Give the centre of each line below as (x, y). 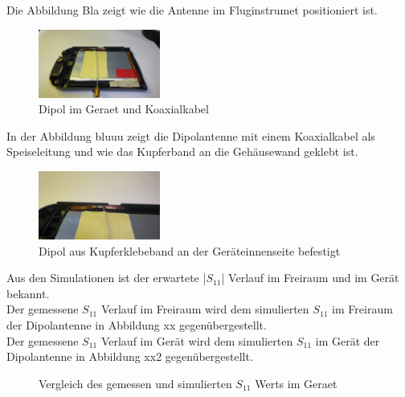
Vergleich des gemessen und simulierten (135, 383)
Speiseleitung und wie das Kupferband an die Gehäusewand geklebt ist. (182, 151)
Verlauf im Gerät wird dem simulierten (197, 340)
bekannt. (28, 293)
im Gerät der (348, 340)
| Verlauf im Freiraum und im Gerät (310, 278)
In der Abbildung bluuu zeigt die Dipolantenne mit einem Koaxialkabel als (191, 135)
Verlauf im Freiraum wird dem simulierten (205, 309)
